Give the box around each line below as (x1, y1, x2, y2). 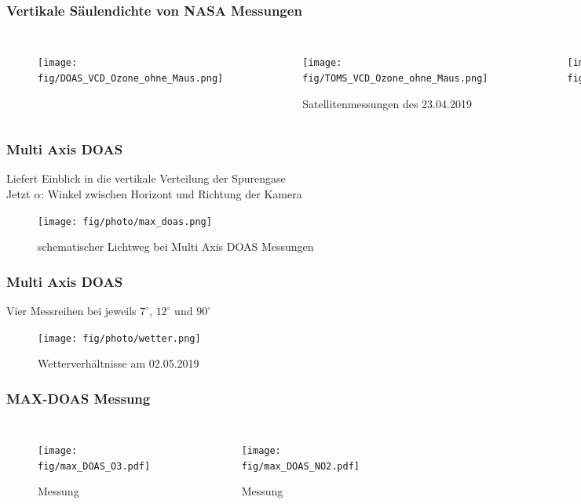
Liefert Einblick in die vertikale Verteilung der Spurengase (6, 170, 286, 187)
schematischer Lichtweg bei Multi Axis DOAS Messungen (38, 238, 314, 255)
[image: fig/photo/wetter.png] (38, 332, 201, 344)
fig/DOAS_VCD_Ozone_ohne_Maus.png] (38, 72, 224, 84)
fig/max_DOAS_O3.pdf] (38, 460, 151, 472)
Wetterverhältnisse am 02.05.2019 (38, 355, 199, 372)
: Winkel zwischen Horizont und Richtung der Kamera (41, 185, 302, 201)
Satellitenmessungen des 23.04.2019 (302, 95, 472, 111)
